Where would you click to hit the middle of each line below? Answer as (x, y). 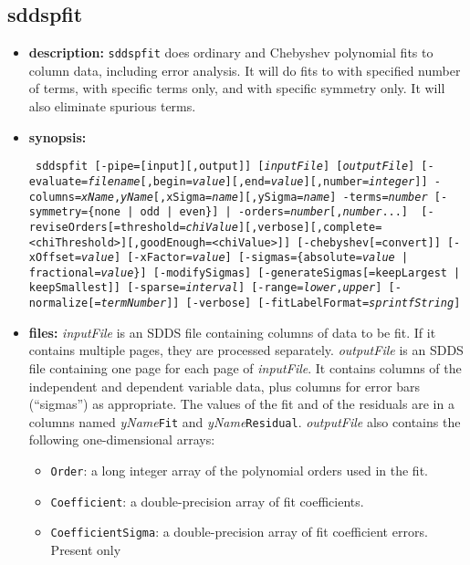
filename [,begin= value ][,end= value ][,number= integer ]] (258, 181)
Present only (86, 549)
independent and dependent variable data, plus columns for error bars (225, 386)
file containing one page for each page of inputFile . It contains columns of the (245, 367)
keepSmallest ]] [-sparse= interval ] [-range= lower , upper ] (205, 288)
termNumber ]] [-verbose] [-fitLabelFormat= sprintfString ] (281, 303)
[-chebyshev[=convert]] (369, 242)
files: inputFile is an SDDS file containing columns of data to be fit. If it (232, 332)
